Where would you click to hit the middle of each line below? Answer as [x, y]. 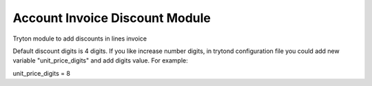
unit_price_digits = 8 [41, 73]
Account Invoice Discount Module [112, 18]
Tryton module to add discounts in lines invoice [80, 39]
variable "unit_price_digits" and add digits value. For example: [101, 61]
